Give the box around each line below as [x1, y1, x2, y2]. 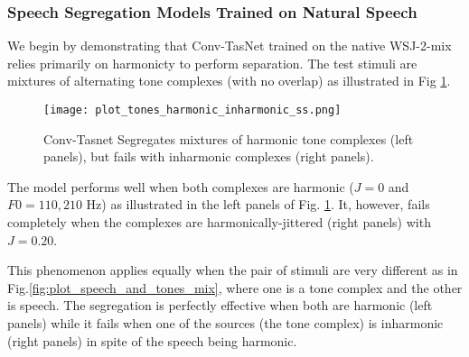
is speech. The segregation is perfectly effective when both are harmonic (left [7, 296, 433, 315]
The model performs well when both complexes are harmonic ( [7, 177, 354, 196]
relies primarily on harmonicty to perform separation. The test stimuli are [7, 53, 417, 72]
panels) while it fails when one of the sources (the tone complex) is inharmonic [7, 314, 444, 332]
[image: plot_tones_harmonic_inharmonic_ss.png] [43, 104, 342, 116]
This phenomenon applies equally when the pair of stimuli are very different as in [7, 261, 458, 279]
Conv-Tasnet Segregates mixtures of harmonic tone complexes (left [43, 129, 414, 148]
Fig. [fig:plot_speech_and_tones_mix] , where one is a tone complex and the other [7, 278, 463, 297]
